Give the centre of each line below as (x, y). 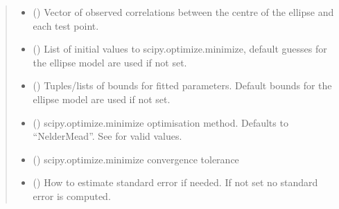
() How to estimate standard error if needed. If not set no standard (175, 182)
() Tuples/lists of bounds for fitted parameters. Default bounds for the (182, 85)
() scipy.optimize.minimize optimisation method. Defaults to (160, 122)
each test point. (66, 25)
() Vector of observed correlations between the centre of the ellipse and (183, 12)
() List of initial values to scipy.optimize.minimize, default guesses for (180, 49)
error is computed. (72, 196)
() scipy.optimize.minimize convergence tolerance (136, 159)
